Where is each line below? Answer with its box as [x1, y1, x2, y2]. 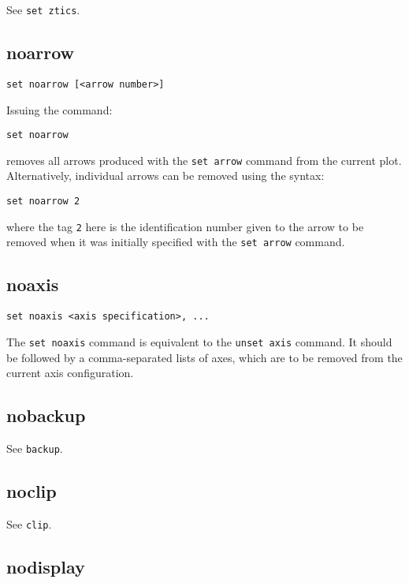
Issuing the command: [6, 101, 113, 118]
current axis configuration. [6, 364, 134, 381]
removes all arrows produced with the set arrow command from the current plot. [6, 151, 402, 168]
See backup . [6, 439, 63, 456]
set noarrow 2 [6, 196, 80, 207]
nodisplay [6, 554, 85, 578]
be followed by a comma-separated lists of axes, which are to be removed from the [6, 349, 403, 365]
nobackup [6, 403, 86, 428]
